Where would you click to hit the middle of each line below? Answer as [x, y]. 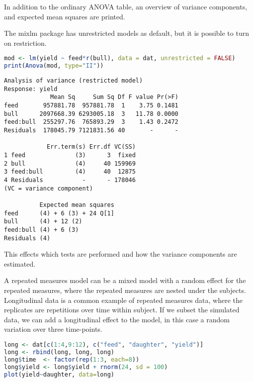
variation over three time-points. [53, 329]
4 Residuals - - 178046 [70, 180]
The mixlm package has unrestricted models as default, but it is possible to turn [126, 33]
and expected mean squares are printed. [65, 16]
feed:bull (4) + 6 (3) [42, 230]
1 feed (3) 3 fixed [70, 155]
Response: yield [31, 89]
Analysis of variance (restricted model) [74, 81]
